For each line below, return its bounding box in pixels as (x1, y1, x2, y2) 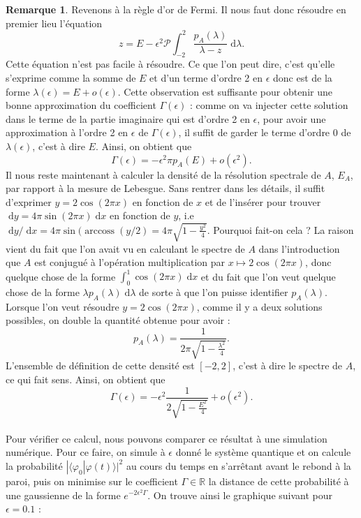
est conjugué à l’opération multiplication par (34, 255, 226, 269)
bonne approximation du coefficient (6, 98, 156, 112)
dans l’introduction (258, 241, 340, 256)
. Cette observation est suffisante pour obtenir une (117, 84, 332, 98)
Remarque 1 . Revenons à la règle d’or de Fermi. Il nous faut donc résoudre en (6, 2, 346, 16)
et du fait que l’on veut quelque (200, 269, 336, 283)
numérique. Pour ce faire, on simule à (6, 445, 165, 459)
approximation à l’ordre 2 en (6, 125, 128, 140)
